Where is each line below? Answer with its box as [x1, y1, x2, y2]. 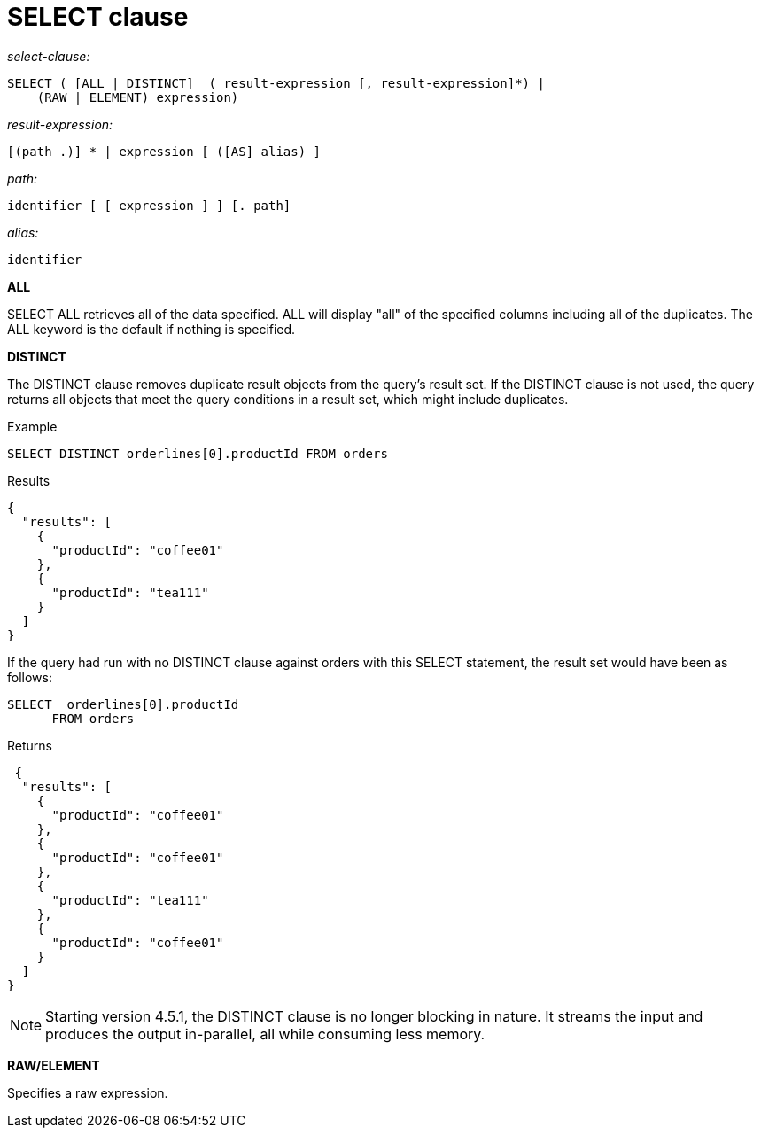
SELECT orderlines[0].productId [7, 696, 239, 711]
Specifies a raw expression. [7, 1084, 168, 1100]
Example [7, 418, 58, 434]
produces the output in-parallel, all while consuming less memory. [45, 1024, 485, 1043]
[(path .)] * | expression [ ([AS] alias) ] [7, 144, 322, 159]
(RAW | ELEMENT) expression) [36, 89, 239, 105]
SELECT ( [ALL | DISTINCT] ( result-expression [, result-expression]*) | [7, 75, 545, 90]
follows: [7, 669, 52, 685]
